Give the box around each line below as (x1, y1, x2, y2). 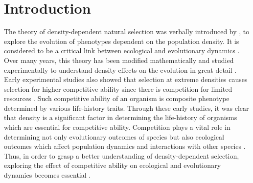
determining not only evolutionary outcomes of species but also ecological (4, 131, 224, 142)
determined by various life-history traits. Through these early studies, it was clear (4, 102, 249, 113)
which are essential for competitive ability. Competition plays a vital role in (4, 122, 230, 132)
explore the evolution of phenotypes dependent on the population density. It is (4, 36, 239, 46)
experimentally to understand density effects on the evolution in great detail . (4, 64, 237, 75)
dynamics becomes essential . (4, 170, 91, 180)
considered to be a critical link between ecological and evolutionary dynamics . (4, 45, 240, 56)
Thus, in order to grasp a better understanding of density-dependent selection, (4, 150, 239, 161)
